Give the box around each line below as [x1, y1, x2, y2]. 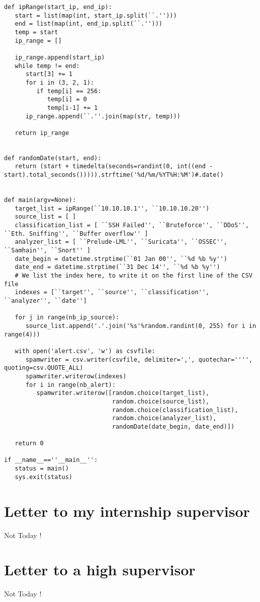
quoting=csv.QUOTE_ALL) [4, 364, 83, 372]
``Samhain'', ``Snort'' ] [4, 247, 91, 254]
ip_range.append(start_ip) [15, 53, 105, 61]
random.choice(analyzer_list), [112, 415, 217, 422]
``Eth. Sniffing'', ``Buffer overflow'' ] [4, 230, 148, 237]
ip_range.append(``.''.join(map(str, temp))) [25, 112, 181, 120]
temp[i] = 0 [47, 96, 87, 103]
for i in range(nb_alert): [25, 381, 116, 388]
